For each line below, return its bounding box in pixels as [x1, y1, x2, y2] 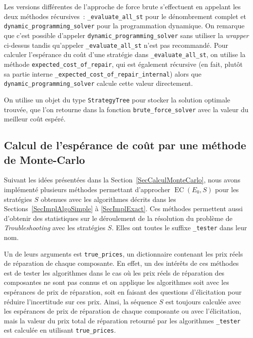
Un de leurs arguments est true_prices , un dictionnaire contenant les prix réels [4, 248, 243, 258]
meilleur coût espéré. [4, 114, 66, 124]
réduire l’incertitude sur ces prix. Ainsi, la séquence [4, 296, 157, 306]
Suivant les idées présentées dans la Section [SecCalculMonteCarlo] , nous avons [4, 175, 240, 185]
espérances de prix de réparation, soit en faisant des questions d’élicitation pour [4, 287, 242, 297]
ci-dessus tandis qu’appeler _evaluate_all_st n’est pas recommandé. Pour [4, 40, 229, 50]
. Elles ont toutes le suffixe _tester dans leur [111, 222, 247, 233]
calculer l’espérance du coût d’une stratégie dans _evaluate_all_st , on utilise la [4, 49, 246, 60]
